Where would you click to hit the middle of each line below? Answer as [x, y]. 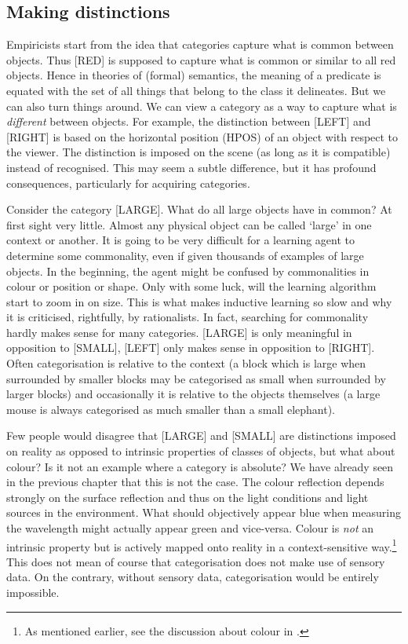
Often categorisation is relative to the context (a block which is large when [186, 363]
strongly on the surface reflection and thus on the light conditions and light [188, 497]
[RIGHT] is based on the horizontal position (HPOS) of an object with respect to [202, 136]
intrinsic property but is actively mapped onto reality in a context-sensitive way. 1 [202, 545]
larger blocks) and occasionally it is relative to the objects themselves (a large [193, 394]
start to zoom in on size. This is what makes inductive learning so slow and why [199, 301]
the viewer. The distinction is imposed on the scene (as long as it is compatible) [199, 152]
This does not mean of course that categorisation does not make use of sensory [196, 561]
